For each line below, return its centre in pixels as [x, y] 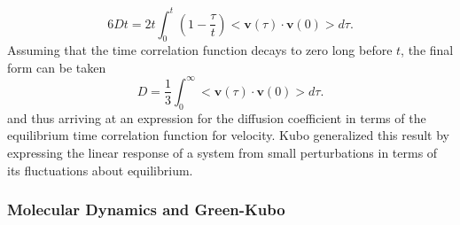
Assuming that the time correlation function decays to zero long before [200, 50]
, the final [427, 50]
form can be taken [57, 67]
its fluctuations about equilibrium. [100, 170]
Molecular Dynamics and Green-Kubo [146, 209]
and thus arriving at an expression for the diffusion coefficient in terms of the [217, 117]
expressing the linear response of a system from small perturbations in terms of [222, 152]
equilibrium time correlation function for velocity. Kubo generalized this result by [228, 135]
